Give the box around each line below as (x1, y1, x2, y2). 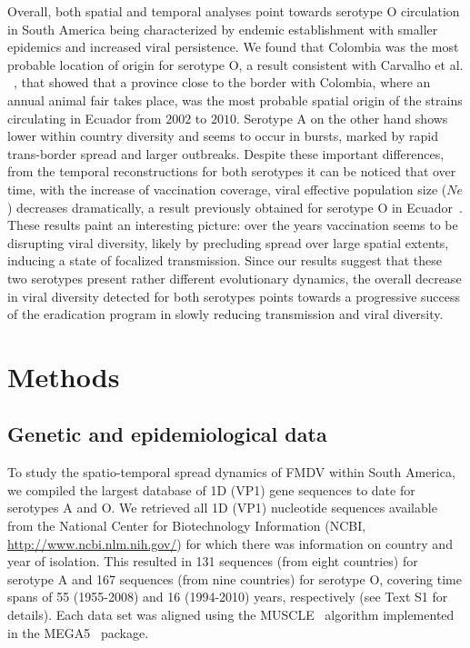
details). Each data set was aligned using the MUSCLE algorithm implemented (7, 605, 455, 624)
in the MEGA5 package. (7, 623, 149, 642)
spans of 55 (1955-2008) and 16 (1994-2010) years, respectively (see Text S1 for (7, 587, 448, 606)
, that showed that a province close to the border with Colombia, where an (14, 73, 431, 92)
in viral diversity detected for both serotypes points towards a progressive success (7, 286, 461, 305)
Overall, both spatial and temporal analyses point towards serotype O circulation (7, 2, 460, 20)
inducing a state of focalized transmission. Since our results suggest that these (7, 251, 442, 270)
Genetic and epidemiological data (7, 420, 327, 448)
